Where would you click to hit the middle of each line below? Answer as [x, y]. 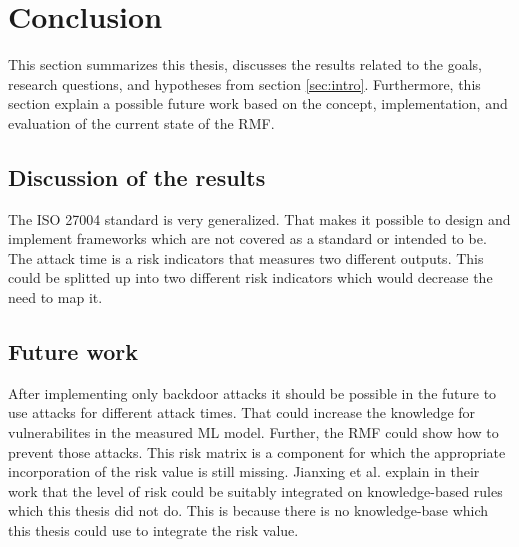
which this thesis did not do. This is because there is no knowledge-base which [248, 510]
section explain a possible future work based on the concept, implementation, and [258, 103]
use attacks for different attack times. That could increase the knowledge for [242, 412]
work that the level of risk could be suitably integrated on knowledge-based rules [255, 490]
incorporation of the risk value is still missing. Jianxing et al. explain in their [244, 471]
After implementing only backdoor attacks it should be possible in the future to [252, 392]
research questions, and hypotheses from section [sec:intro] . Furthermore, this [244, 83]
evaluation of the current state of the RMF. [141, 122]
